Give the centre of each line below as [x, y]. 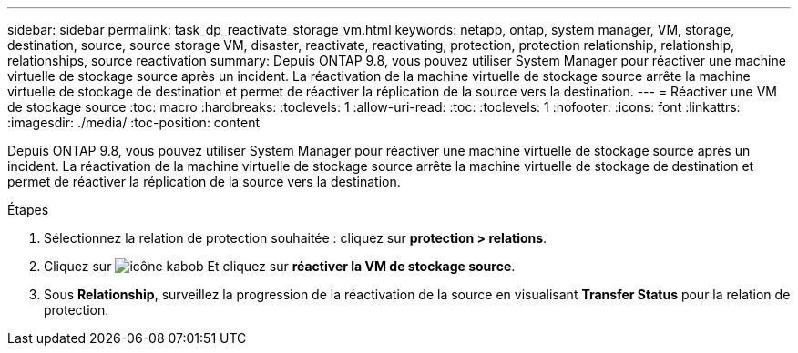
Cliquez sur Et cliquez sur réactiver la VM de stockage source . [280, 266]
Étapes [28, 210]
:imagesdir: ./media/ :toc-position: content [133, 122]
